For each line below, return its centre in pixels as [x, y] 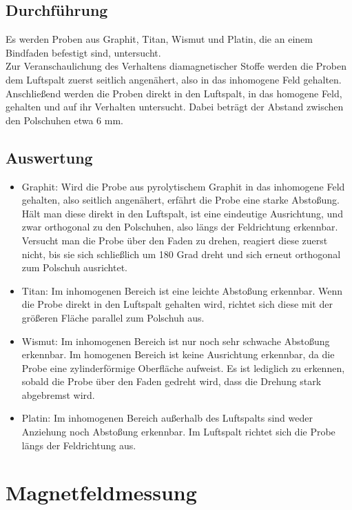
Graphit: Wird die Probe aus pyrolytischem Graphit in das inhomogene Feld [183, 186]
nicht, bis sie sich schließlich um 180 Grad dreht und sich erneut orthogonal [181, 254]
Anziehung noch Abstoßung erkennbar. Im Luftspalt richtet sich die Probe [178, 432]
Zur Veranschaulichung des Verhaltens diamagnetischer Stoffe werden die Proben [176, 66]
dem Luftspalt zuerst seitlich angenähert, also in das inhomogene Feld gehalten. [174, 79]
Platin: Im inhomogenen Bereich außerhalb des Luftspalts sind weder [167, 418]
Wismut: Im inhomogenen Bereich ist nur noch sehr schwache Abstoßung [176, 341]
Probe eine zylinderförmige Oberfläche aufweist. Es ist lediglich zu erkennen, [183, 367]
